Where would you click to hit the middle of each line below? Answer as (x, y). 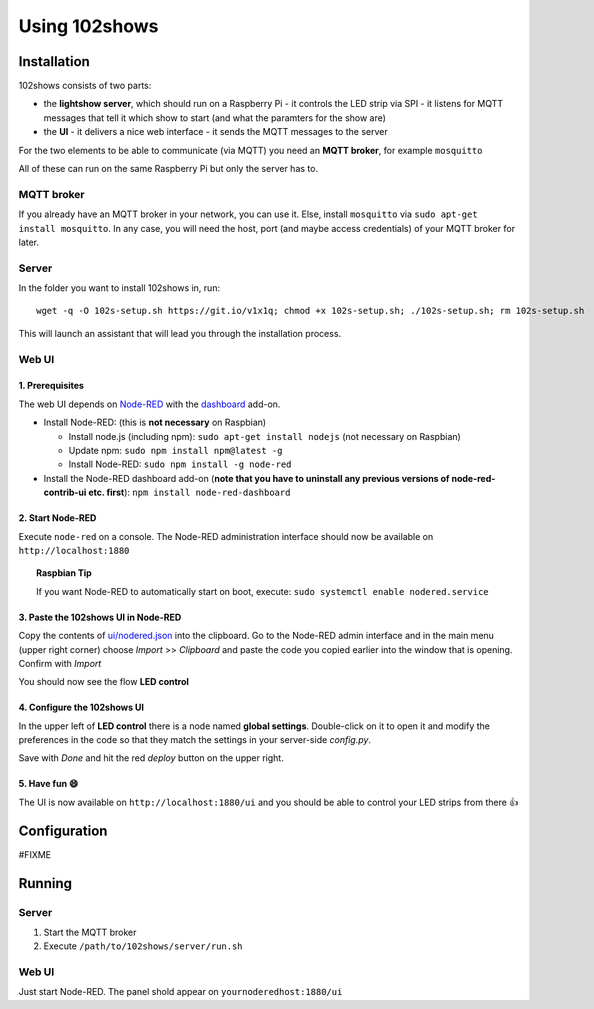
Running (45, 883)
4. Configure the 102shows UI (81, 707)
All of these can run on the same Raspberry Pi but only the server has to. (168, 169)
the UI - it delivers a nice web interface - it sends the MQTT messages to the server (216, 132)
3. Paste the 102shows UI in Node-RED (100, 617)
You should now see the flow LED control (104, 682)
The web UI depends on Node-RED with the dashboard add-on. (149, 404)
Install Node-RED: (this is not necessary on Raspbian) (155, 422)
